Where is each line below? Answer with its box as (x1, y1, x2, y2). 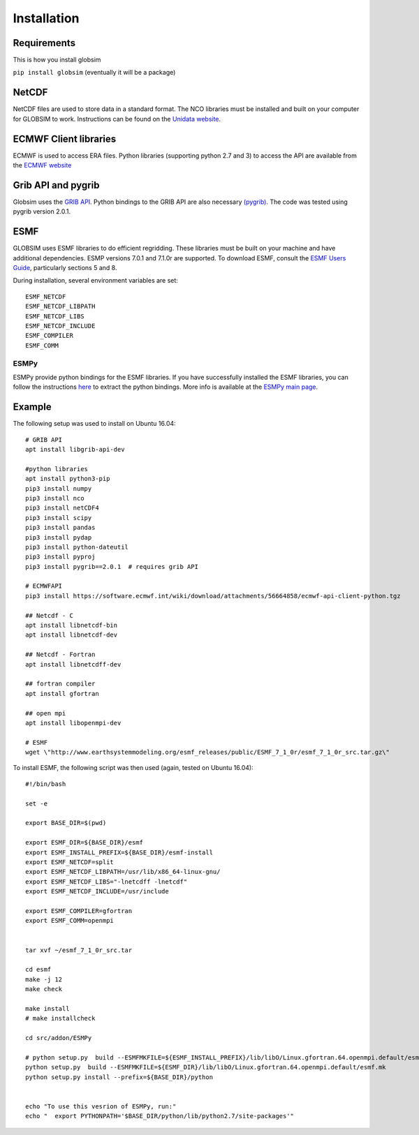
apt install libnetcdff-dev (25, 660, 122, 668)
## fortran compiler (25, 680, 96, 688)
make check (25, 985, 63, 993)
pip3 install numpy (25, 484, 92, 492)
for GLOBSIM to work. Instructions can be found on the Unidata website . (13, 114, 221, 123)
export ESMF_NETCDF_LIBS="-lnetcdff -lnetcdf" (25, 877, 188, 886)
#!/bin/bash (25, 780, 66, 788)
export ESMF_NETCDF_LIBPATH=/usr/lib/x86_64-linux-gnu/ (25, 868, 221, 876)
